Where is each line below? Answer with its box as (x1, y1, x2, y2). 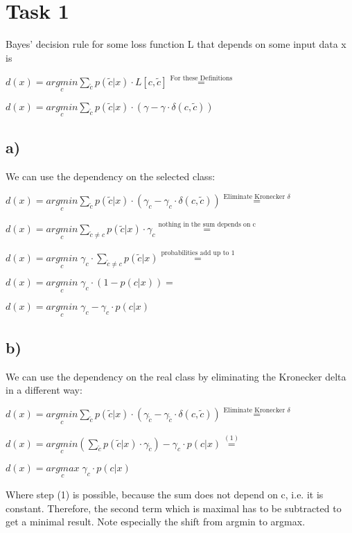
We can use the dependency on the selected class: (6, 169, 215, 184)
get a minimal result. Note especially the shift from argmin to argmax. (6, 514, 306, 529)
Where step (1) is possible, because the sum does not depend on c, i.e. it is (6, 487, 324, 501)
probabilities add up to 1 (161, 250, 235, 257)
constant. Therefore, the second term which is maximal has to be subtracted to (6, 500, 342, 515)
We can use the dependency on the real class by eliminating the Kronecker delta (6, 369, 346, 383)
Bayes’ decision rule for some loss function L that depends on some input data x (6, 37, 346, 51)
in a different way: (6, 383, 82, 397)
